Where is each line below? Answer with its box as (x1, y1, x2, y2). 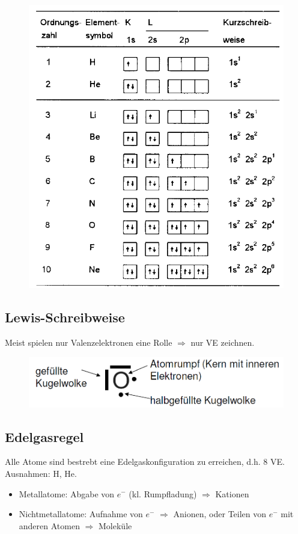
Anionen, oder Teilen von (173, 508, 267, 520)
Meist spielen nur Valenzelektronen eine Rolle (5, 336, 172, 349)
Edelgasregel (5, 427, 84, 446)
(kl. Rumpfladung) (129, 487, 197, 500)
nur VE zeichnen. (190, 336, 255, 349)
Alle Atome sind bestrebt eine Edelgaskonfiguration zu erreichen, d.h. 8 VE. (5, 455, 285, 468)
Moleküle (99, 519, 132, 532)
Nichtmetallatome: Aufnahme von (19, 508, 143, 520)
